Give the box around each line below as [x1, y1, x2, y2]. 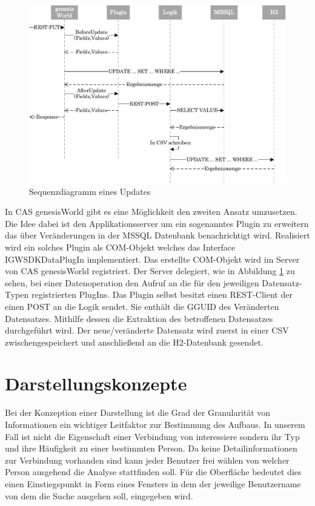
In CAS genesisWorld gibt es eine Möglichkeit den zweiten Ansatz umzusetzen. [5, 205, 297, 218]
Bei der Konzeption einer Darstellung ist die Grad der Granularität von [5, 406, 271, 419]
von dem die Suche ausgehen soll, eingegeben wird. [5, 489, 193, 502]
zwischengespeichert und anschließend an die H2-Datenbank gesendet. [5, 335, 264, 348]
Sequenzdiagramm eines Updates [29, 185, 151, 197]
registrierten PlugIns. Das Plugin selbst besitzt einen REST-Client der [31, 288, 293, 301]
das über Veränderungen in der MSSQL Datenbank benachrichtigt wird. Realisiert [5, 229, 310, 241]
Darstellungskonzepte [5, 371, 187, 396]
